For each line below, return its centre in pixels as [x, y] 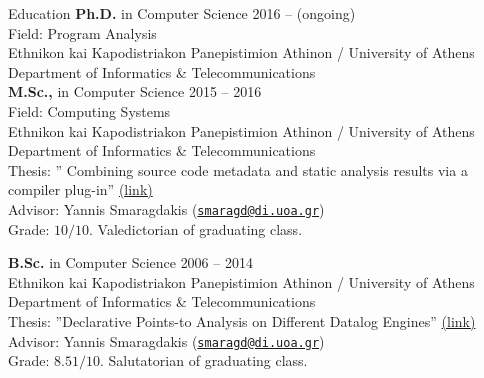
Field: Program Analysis [82, 32]
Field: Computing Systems [89, 110]
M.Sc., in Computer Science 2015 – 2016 [135, 91]
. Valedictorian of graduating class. [196, 228]
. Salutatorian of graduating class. [203, 360]
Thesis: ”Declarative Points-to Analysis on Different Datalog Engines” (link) [242, 320]
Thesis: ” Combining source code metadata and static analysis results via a [238, 169]
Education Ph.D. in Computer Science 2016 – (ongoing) [182, 13]
